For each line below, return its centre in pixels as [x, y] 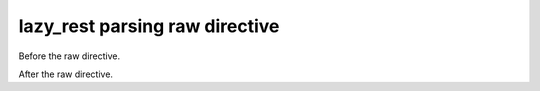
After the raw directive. [66, 74]
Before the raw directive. [69, 56]
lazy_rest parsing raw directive [149, 26]
